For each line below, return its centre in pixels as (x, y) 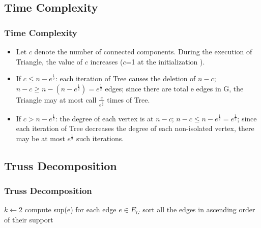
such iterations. (100, 138)
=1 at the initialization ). (165, 61)
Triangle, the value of (49, 61)
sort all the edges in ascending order (199, 209)
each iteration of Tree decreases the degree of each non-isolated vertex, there (135, 128)
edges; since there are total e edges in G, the (174, 88)
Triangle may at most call (56, 99)
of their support (29, 219)
